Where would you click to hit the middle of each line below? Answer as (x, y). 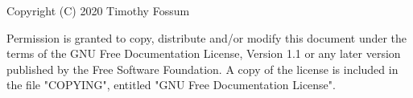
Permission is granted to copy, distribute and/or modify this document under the (207, 37)
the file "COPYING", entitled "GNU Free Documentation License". (171, 85)
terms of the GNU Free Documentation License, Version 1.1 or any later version (204, 53)
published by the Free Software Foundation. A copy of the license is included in (202, 69)
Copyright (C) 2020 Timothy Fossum (98, 10)
